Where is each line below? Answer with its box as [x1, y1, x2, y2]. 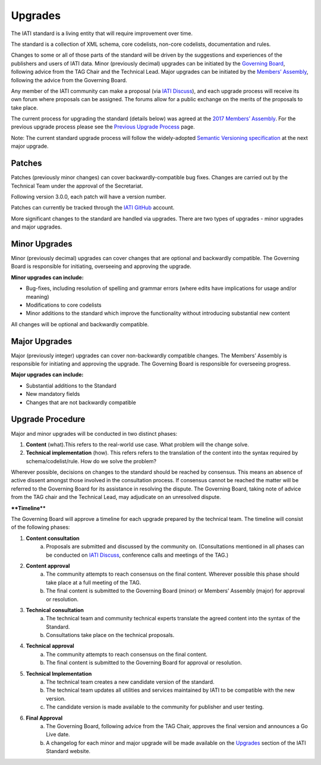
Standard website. [46, 748, 91, 755]
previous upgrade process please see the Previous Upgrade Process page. [11, 123, 196, 130]
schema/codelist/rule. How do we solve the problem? [26, 457, 157, 464]
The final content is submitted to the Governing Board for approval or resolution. [46, 659, 243, 666]
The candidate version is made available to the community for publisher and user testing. [46, 703, 264, 711]
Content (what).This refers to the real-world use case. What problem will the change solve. [26, 441, 249, 448]
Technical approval [26, 642, 74, 650]
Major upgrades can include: [11, 371, 84, 378]
